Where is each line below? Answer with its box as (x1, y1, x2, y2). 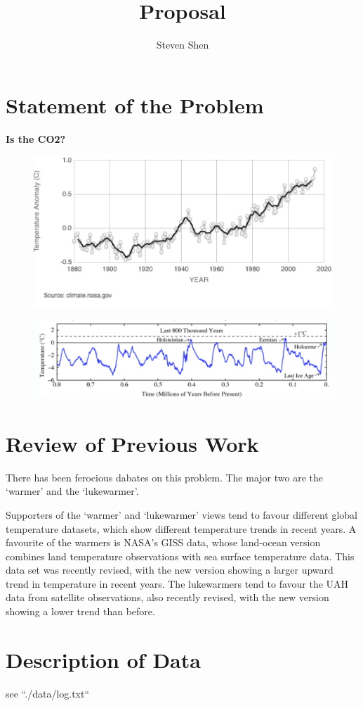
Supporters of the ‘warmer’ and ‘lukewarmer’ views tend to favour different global (6, 507, 357, 522)
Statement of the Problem (6, 90, 264, 119)
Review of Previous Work (6, 429, 259, 458)
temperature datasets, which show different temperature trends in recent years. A (6, 521, 357, 536)
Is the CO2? (6, 131, 66, 146)
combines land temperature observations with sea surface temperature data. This (6, 548, 355, 563)
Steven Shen (156, 37, 209, 52)
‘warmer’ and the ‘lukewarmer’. (6, 484, 139, 498)
